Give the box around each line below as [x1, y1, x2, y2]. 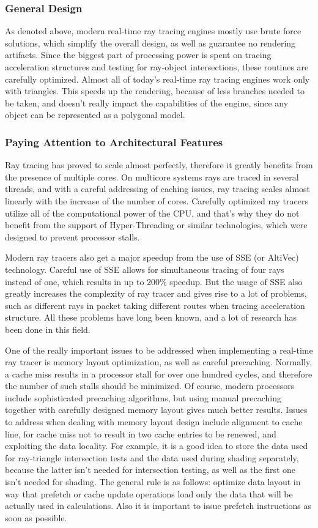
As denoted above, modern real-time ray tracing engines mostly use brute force [5, 24, 301, 37]
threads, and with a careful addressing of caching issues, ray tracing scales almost [5, 182, 311, 195]
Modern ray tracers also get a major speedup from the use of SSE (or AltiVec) [5, 251, 299, 264]
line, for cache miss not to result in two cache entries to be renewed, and [5, 427, 276, 440]
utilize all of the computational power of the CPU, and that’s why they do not [5, 206, 300, 219]
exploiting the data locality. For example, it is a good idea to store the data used [5, 439, 308, 452]
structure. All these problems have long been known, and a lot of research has [5, 311, 297, 324]
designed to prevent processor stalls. [5, 230, 140, 243]
